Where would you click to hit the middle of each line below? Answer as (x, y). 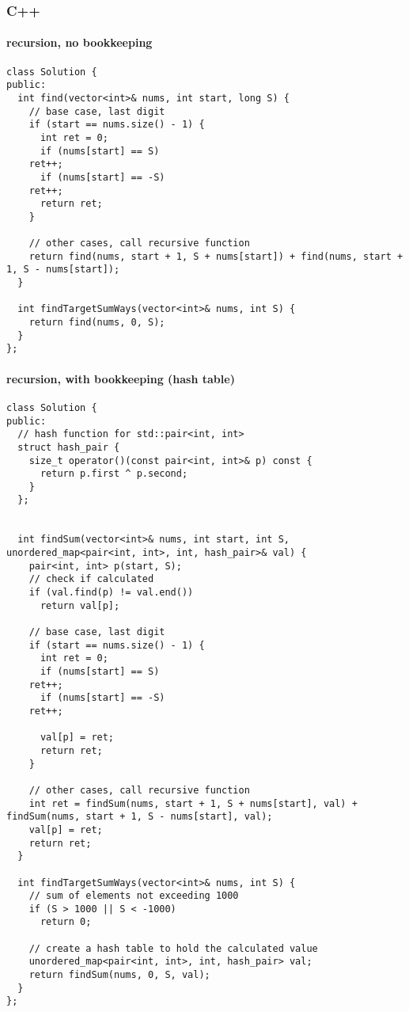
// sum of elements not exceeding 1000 (134, 896)
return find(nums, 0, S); (97, 323)
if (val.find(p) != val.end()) (111, 593)
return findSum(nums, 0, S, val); (119, 975)
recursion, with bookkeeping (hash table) (121, 378)
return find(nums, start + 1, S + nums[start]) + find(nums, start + (216, 256)
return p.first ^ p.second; (114, 474)
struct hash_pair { (69, 447)
